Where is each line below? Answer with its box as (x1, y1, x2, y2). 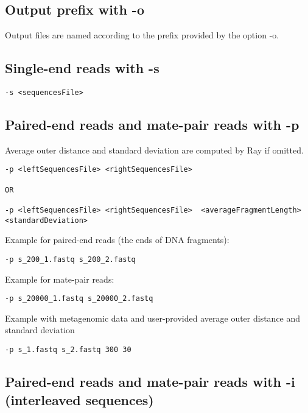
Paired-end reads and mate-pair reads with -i (5, 372, 295, 391)
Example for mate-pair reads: (5, 272, 114, 285)
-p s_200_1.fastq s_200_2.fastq (5, 255, 136, 264)
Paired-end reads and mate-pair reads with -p (5, 115, 299, 134)
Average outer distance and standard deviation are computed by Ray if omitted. (5, 143, 304, 156)
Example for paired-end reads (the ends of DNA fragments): (5, 233, 229, 246)
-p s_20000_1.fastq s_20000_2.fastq (5, 294, 153, 303)
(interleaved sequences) (5, 390, 154, 409)
